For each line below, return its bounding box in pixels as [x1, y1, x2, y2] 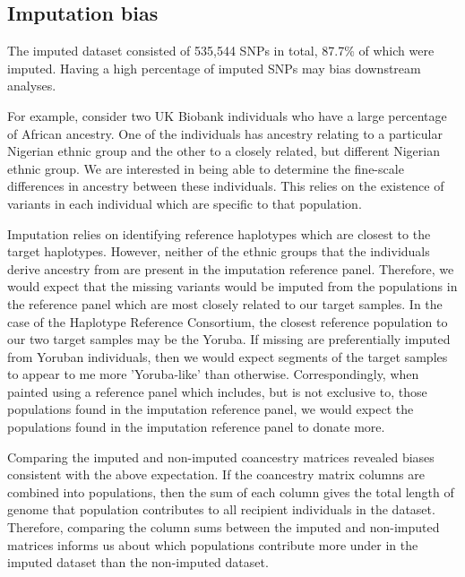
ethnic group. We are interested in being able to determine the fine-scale [7, 159, 404, 177]
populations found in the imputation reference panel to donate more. [7, 418, 385, 436]
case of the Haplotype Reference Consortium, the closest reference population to [7, 312, 448, 331]
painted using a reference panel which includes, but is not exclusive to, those [7, 382, 427, 400]
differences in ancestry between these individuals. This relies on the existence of [7, 177, 444, 195]
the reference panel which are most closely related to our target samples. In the [7, 294, 443, 313]
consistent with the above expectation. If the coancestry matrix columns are [7, 465, 425, 484]
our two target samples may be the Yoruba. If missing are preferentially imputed [7, 330, 451, 349]
